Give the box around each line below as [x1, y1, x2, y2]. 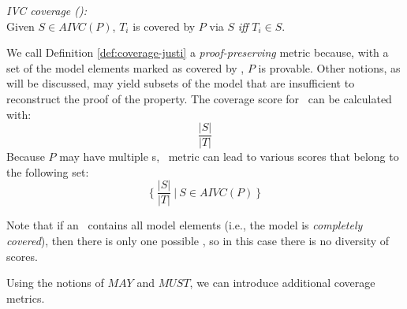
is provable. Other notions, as [258, 59, 401, 76]
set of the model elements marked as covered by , [6, 59, 245, 76]
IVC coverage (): [6, 2, 88, 18]
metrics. [6, 289, 45, 306]
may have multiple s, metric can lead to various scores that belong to [59, 148, 399, 165]
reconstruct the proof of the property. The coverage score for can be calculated [6, 90, 392, 106]
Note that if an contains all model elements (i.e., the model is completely [6, 217, 363, 233]
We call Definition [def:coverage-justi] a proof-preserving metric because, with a [6, 44, 389, 61]
